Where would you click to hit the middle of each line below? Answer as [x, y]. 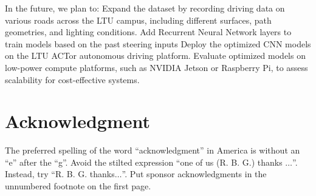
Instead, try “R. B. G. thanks [60, 174]
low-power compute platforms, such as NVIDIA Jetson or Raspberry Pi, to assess [156, 67]
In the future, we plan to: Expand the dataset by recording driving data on [145, 8]
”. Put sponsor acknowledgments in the [194, 174]
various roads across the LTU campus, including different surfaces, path [138, 20]
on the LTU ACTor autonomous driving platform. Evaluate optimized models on [155, 56]
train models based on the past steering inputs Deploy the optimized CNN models [158, 43]
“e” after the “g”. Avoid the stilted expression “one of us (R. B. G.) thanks [144, 162]
